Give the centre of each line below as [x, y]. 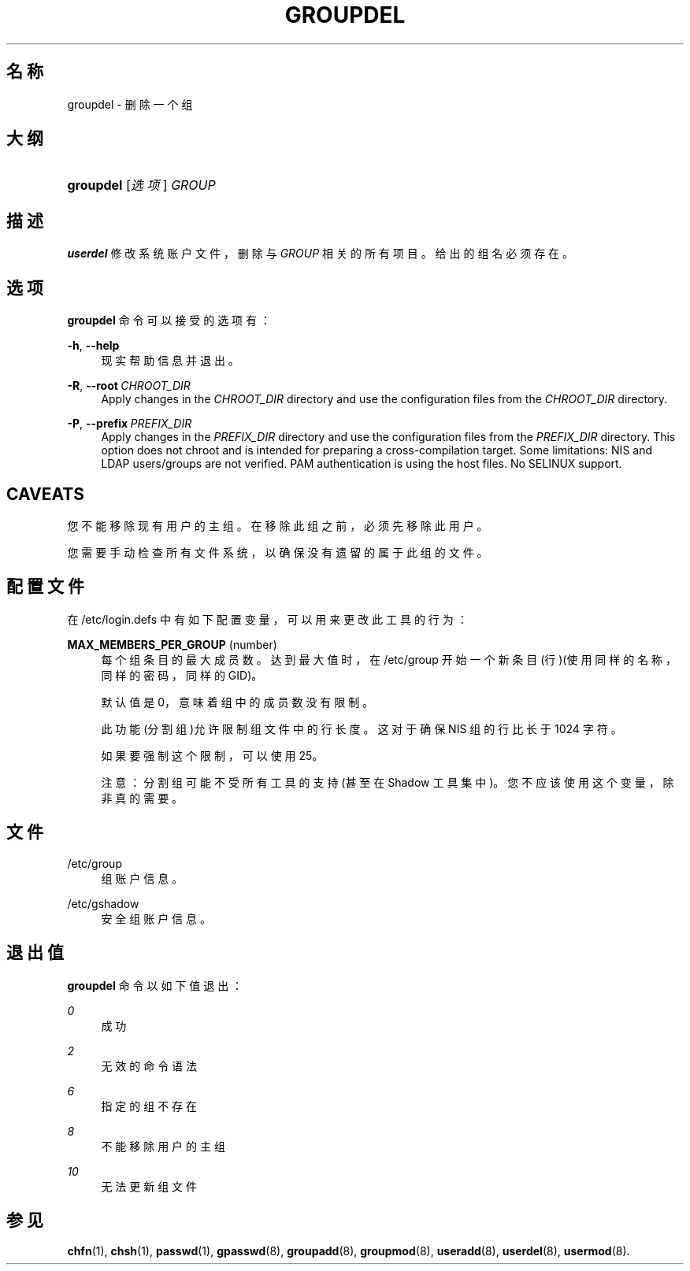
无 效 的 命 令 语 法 [149, 1065]
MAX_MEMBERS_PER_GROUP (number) [172, 644]
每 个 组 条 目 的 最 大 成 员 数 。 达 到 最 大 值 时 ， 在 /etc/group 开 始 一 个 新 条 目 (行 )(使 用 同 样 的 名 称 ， [389, 659]
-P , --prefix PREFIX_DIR [130, 424]
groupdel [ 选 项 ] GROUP [141, 185]
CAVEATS [45, 494]
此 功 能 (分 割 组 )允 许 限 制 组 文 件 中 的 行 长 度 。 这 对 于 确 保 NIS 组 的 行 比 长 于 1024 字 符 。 [362, 728]
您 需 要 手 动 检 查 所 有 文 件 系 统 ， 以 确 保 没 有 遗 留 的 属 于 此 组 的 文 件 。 [278, 552]
